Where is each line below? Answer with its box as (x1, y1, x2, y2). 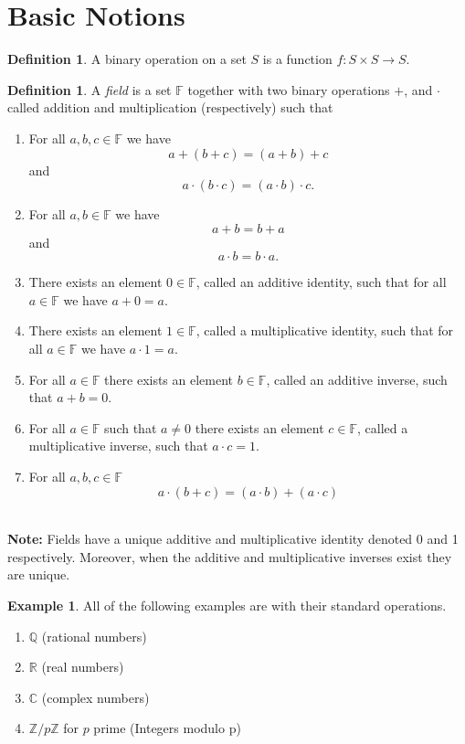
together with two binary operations (187, 80, 390, 99)
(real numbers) (41, 657, 124, 676)
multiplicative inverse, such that (28, 436, 208, 455)
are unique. (7, 565, 70, 584)
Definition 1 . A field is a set (7, 80, 172, 99)
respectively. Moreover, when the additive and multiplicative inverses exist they (7, 547, 452, 566)
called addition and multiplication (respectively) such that (7, 98, 333, 117)
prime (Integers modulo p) (93, 718, 241, 738)
